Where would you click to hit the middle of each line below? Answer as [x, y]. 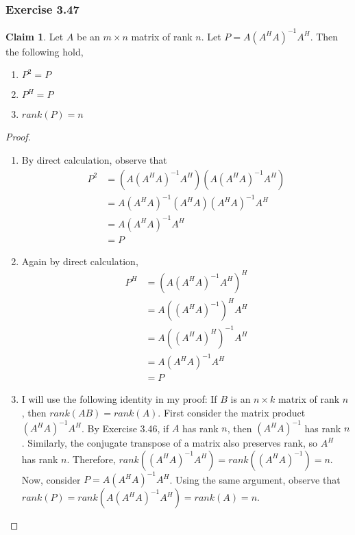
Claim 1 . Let [35, 36]
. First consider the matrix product [232, 412]
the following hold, [45, 51]
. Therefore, [91, 459]
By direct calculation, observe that [94, 159]
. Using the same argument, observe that [255, 479]
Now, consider [51, 479]
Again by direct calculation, [80, 261]
